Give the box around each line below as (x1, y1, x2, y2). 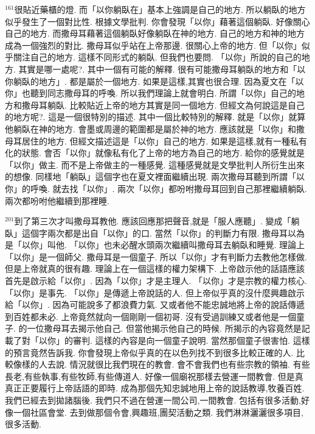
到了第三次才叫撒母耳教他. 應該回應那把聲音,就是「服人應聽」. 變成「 (14, 215, 291, 227)
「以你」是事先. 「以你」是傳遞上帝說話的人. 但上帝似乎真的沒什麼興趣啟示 (5, 286, 305, 299)
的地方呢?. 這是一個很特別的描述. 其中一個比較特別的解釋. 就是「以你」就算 (5, 110, 306, 123)
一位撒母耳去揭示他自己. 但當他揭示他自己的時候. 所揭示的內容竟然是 (27, 322, 302, 335)
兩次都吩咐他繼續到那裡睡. (5, 194, 109, 207)
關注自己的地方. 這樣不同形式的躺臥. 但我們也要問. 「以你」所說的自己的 (13, 51, 302, 63)
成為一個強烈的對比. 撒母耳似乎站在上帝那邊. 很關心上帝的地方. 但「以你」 (5, 38, 302, 51)
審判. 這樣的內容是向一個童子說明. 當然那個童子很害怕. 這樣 (72, 334, 310, 347)
